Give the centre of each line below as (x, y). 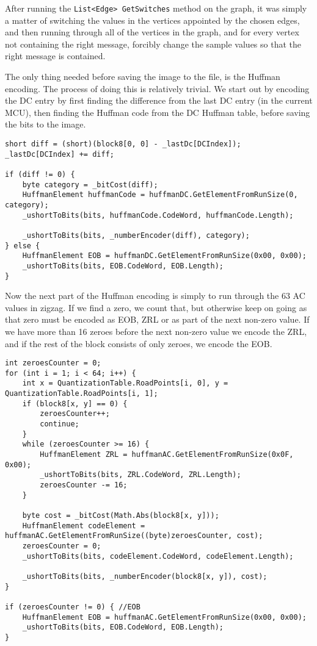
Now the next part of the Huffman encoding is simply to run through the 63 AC (155, 296)
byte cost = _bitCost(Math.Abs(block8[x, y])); (121, 515)
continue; (60, 424)
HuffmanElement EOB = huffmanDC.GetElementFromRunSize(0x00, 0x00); (164, 256)
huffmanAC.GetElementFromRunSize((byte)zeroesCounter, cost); (134, 536)
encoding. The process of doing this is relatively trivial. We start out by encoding (157, 88)
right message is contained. (55, 56)
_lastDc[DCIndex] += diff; (60, 154)
